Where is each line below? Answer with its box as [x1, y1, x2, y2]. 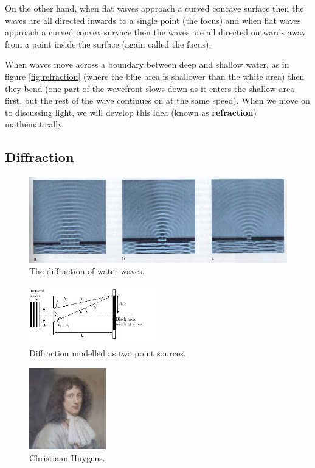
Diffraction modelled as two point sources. [29, 347, 186, 360]
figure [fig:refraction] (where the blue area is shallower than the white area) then [5, 69, 305, 82]
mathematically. [5, 118, 64, 130]
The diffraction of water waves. [29, 264, 145, 277]
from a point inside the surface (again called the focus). [5, 37, 212, 50]
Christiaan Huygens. [29, 451, 105, 464]
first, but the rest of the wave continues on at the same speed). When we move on [5, 94, 310, 107]
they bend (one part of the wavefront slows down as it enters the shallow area [5, 82, 295, 94]
